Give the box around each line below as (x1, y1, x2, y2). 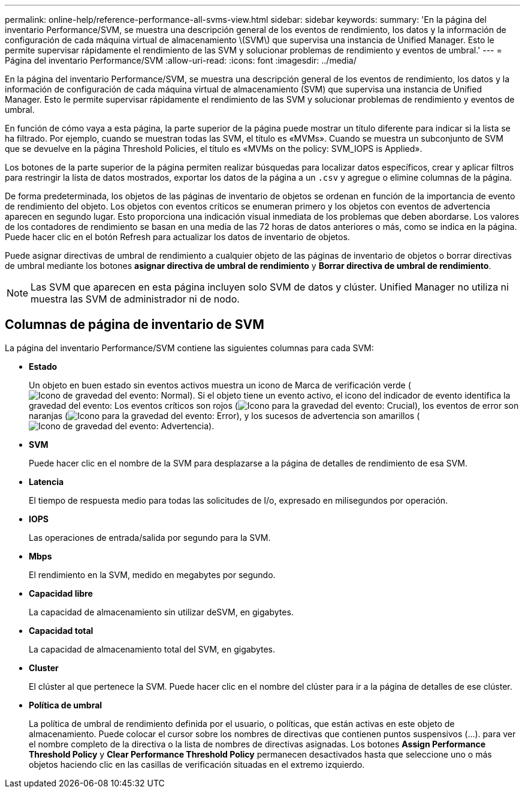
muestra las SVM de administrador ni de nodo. (31, 293, 240, 305)
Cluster (29, 662, 59, 673)
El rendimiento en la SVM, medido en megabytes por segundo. (29, 569, 276, 580)
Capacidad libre (29, 588, 93, 599)
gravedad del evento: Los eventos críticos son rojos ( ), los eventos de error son (29, 400, 519, 411)
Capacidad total (29, 625, 93, 636)
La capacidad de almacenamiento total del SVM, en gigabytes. (29, 644, 276, 654)
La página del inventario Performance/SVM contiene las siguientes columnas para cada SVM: (5, 342, 374, 353)
